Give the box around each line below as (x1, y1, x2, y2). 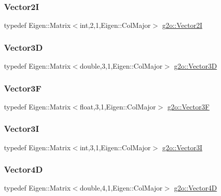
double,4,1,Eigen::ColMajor (79, 183, 163, 193)
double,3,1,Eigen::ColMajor (79, 61, 163, 71)
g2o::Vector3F (167, 101, 210, 111)
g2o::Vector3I (162, 142, 203, 152)
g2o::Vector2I (162, 20, 203, 30)
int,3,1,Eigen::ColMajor (79, 142, 151, 152)
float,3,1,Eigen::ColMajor (79, 101, 156, 111)
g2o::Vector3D (174, 61, 217, 71)
